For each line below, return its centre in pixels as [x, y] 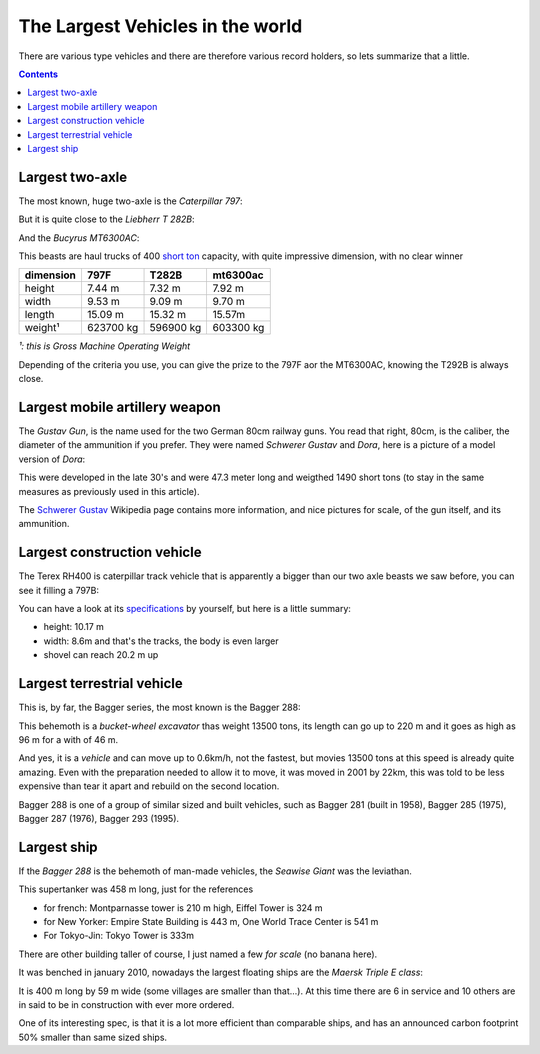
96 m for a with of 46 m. [68, 739]
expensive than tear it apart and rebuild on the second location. [149, 786]
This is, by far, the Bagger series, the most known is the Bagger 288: [159, 707]
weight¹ [42, 328]
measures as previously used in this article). [109, 491]
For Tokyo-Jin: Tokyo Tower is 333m [119, 936]
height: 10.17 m [74, 627]
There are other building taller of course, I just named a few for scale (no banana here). [198, 954]
